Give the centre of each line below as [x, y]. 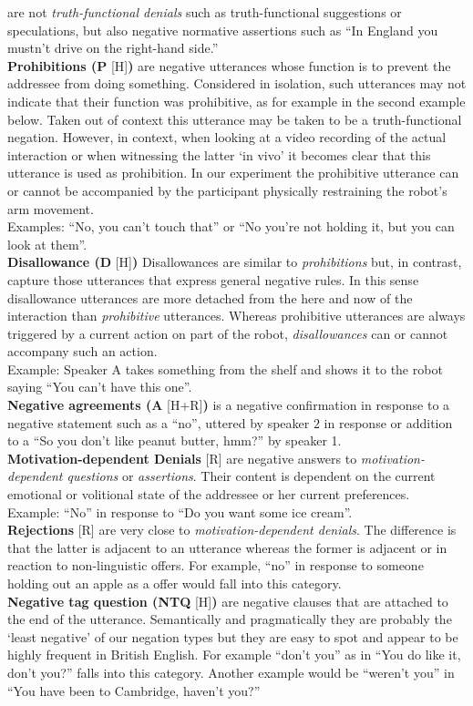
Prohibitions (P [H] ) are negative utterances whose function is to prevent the [229, 65]
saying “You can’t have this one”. [100, 387]
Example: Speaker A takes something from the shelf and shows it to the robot [225, 368]
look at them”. [47, 244]
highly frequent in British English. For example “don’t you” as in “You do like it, [234, 655]
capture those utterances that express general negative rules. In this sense [213, 279]
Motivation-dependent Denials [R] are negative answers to [182, 458]
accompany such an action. [82, 351]
